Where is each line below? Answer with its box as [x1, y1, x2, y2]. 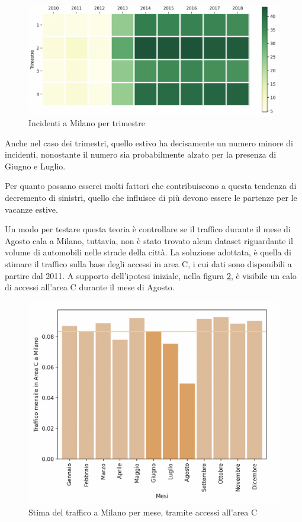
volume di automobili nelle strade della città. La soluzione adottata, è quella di [5, 246, 291, 258]
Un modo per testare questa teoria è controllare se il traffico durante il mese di [5, 223, 291, 235]
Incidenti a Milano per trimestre [28, 117, 145, 129]
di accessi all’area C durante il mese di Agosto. [5, 281, 175, 293]
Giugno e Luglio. [5, 159, 66, 172]
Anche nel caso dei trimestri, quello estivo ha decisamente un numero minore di [5, 136, 293, 149]
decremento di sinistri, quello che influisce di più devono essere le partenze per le [5, 191, 297, 204]
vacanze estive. [5, 203, 58, 215]
